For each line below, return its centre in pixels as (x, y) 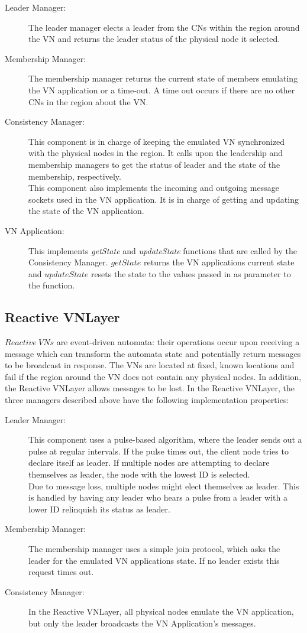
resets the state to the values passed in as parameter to (191, 273)
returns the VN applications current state (219, 262)
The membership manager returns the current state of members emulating (163, 78)
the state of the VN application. (86, 211)
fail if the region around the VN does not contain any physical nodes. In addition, (153, 376)
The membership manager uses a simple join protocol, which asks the (154, 548)
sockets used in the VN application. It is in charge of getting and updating (164, 199)
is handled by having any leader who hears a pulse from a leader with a (158, 497)
